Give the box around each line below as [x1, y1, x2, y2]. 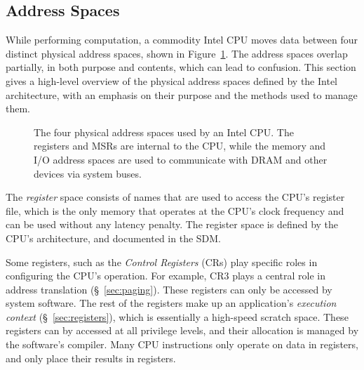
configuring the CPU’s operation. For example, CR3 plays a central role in [6, 268, 325, 283]
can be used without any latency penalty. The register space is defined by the [6, 217, 339, 232]
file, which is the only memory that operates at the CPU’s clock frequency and [6, 203, 344, 218]
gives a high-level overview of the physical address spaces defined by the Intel [6, 73, 337, 88]
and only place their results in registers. [6, 350, 176, 365]
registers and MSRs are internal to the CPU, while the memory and [34, 138, 326, 153]
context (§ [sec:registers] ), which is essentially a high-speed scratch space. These [6, 309, 349, 324]
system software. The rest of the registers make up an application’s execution [6, 296, 337, 310]
